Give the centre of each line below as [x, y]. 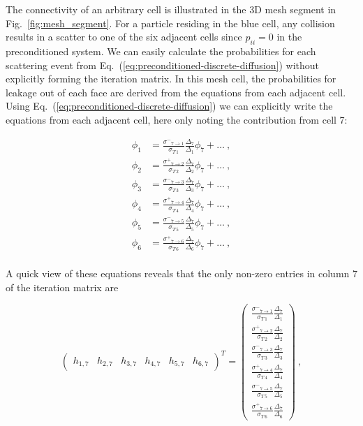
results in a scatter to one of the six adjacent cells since [124, 37]
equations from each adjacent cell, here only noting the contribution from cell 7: [177, 119]
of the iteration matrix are [62, 287]
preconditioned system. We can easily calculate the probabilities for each [161, 51]
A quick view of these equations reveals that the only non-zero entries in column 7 [181, 273]
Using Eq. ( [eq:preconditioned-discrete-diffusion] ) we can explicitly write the [169, 106]
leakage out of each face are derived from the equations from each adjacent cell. [176, 92]
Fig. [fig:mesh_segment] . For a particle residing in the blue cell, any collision [170, 23]
